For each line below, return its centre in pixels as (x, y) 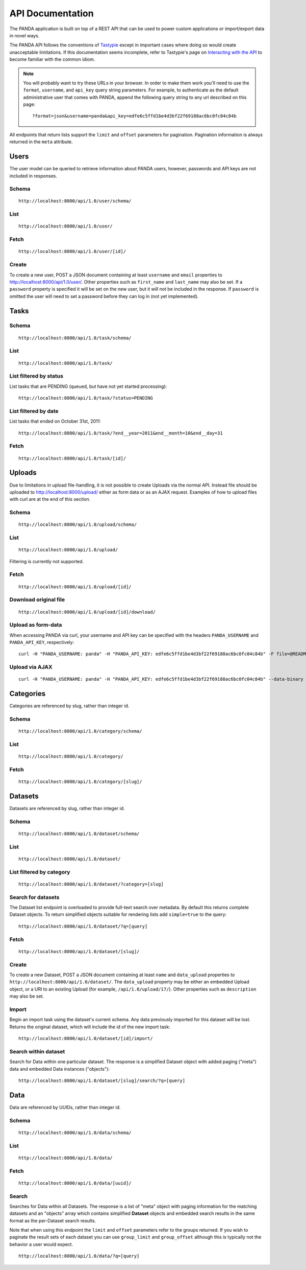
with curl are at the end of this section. (50, 499)
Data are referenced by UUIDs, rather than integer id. (65, 1107)
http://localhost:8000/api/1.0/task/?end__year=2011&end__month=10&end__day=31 (121, 433)
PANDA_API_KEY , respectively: (42, 642)
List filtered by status (36, 376)
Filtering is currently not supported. (47, 561)
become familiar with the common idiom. (52, 59)
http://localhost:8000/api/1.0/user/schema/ (75, 201)
